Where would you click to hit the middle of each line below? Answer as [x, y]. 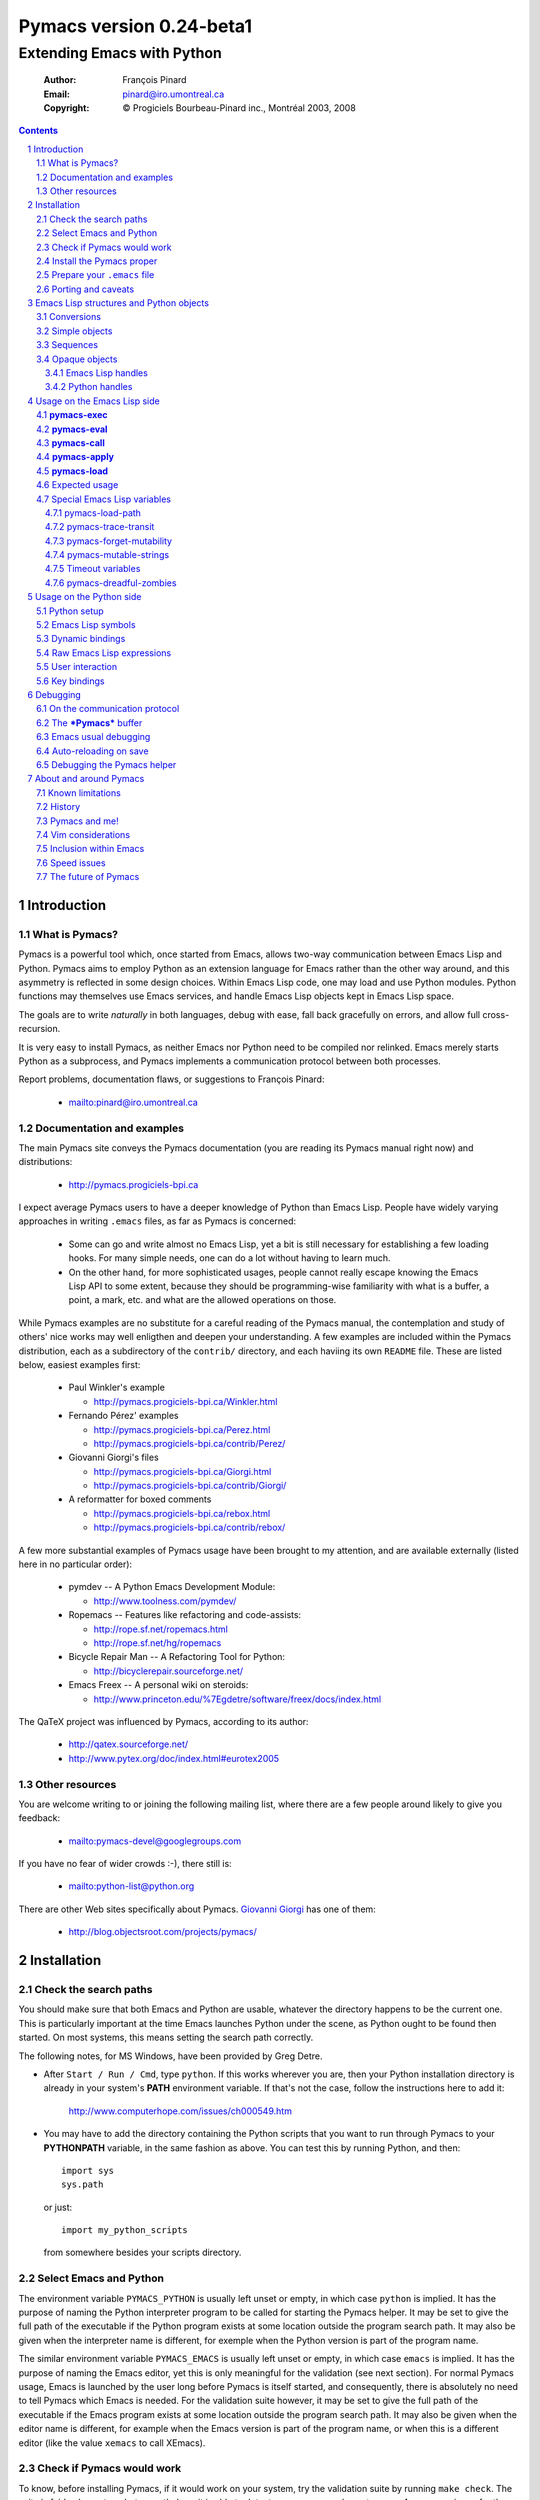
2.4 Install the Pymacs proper [97, 261]
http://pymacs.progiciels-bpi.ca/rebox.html [182, 1513]
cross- [495, 1014]
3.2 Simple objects [74, 331]
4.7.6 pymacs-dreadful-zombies [111, 582]
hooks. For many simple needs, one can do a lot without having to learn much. [229, 1258]
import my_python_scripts [125, 2230]
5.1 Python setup [70, 611]
